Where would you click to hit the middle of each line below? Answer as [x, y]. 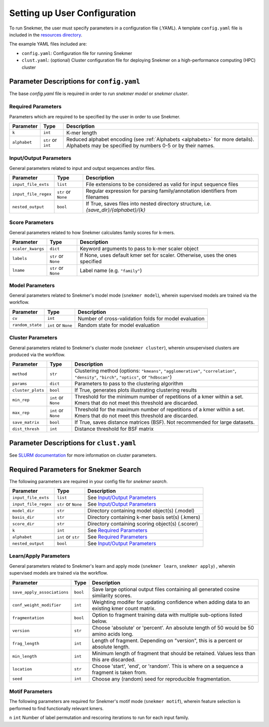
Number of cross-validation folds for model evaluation [141, 318]
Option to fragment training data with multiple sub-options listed [167, 615]
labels [20, 258]
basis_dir [23, 517]
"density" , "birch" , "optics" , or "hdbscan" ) [123, 377]
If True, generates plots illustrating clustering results [135, 390]
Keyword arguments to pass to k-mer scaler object [139, 249]
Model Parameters [32, 285]
